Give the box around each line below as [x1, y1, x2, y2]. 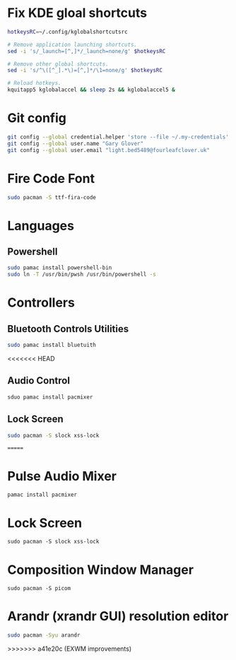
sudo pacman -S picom [7, 585, 71, 592]
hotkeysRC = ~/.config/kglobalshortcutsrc [7, 28, 129, 35]
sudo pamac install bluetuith [7, 341, 97, 349]
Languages [7, 218, 74, 234]
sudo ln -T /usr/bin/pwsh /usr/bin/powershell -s [7, 271, 157, 278]
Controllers [7, 295, 76, 311]
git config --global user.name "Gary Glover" [7, 140, 143, 147]
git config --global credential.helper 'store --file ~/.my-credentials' [7, 134, 230, 141]
